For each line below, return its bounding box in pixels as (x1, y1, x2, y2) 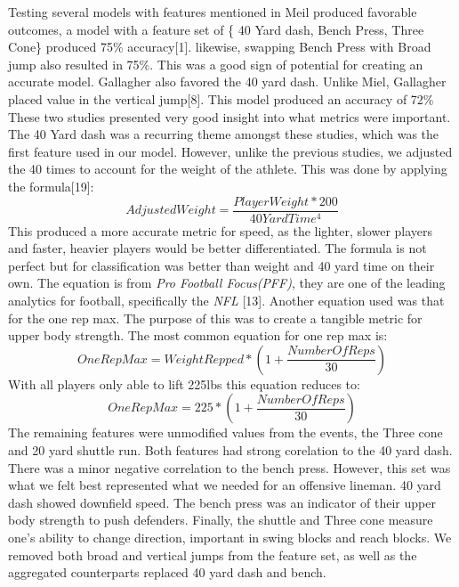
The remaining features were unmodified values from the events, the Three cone (8, 423, 443, 442)
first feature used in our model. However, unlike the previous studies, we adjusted (8, 142, 453, 160)
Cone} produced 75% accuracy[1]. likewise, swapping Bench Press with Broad (8, 37, 431, 56)
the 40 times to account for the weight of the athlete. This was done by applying (8, 159, 447, 178)
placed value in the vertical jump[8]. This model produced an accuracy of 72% (8, 89, 434, 108)
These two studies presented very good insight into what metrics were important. (8, 107, 451, 126)
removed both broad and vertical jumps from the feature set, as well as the (8, 545, 417, 564)
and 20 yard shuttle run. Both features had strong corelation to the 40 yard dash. (8, 440, 453, 459)
